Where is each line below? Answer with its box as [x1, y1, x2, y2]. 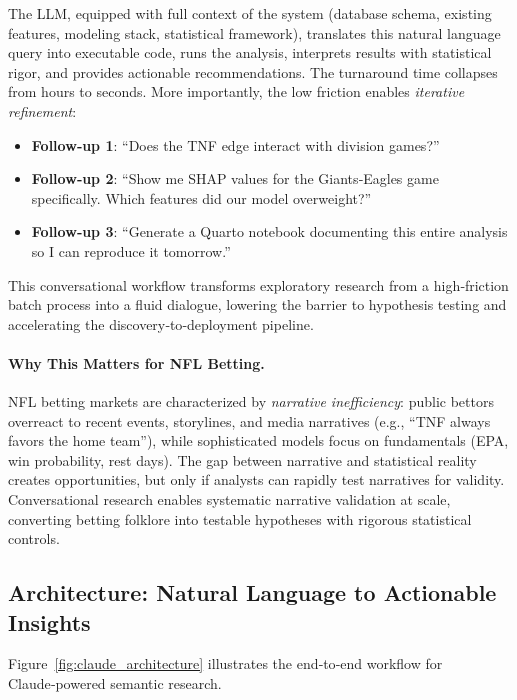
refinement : [8, 100, 77, 121]
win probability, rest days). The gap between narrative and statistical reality [8, 449, 477, 470]
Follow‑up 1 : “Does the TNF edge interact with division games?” [31, 134, 440, 155]
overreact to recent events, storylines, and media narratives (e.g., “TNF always [8, 410, 491, 431]
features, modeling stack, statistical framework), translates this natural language [8, 22, 501, 43]
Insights [8, 606, 91, 637]
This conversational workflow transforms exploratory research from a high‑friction [8, 274, 509, 295]
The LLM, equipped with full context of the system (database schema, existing [8, 3, 492, 23]
